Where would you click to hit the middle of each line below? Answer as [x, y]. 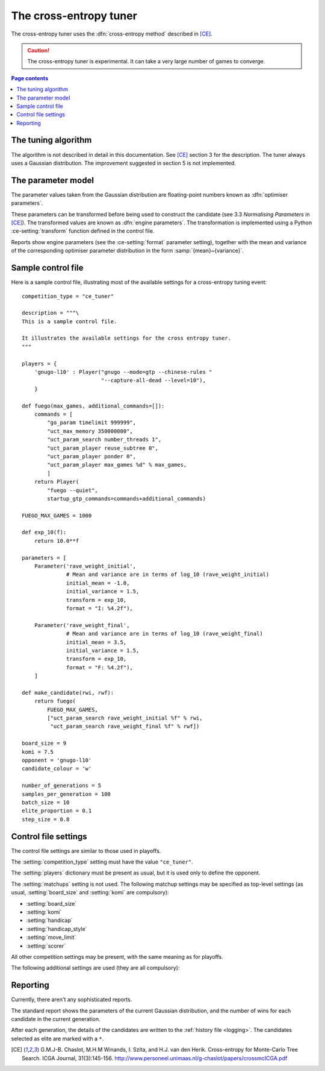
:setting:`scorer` [46, 946]
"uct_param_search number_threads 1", [104, 440]
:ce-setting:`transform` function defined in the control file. [83, 231]
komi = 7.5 [38, 752]
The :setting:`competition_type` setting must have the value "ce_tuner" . [102, 862]
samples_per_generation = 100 [67, 794]
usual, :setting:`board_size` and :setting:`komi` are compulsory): [90, 892]
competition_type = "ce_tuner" [68, 296]
